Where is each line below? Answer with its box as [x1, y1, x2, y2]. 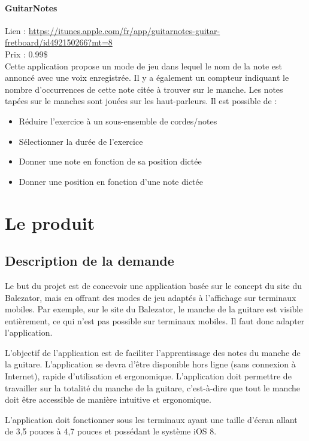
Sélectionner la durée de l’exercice [19, 135, 143, 147]
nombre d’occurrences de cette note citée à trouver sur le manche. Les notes [5, 83, 283, 95]
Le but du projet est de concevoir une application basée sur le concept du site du [5, 279, 302, 291]
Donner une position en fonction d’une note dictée [19, 175, 203, 187]
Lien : [5, 24, 26, 37]
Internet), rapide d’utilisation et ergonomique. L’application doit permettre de [5, 370, 292, 382]
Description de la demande [5, 251, 174, 270]
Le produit [5, 210, 95, 235]
